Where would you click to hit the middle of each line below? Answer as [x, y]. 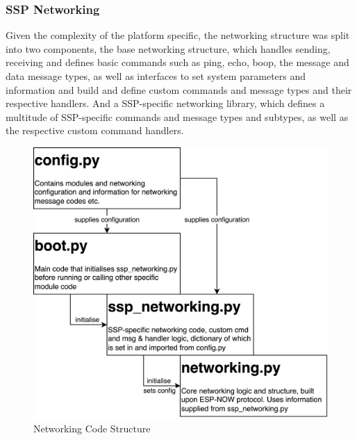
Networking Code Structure [92, 429]
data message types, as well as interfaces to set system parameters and [156, 76]
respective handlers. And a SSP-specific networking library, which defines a [165, 103]
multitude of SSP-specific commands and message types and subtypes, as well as [177, 116]
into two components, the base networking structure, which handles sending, [168, 48]
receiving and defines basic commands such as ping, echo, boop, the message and [177, 62]
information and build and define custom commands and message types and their [179, 89]
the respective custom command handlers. [95, 130]
